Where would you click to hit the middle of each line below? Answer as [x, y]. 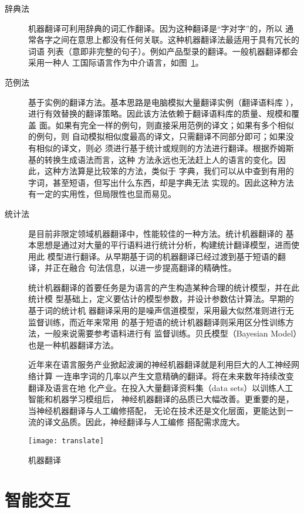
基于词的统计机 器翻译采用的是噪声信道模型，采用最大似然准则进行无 [161, 310]
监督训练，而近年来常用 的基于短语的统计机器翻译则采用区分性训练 [157, 322]
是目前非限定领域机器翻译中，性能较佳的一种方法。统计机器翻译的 [156, 233]
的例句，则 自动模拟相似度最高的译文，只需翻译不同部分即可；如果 [157, 136]
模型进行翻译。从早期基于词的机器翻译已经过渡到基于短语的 [162, 256]
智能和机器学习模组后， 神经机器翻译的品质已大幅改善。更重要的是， [161, 399]
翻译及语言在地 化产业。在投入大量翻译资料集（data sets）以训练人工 [161, 387]
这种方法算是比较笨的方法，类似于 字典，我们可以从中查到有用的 [169, 171]
